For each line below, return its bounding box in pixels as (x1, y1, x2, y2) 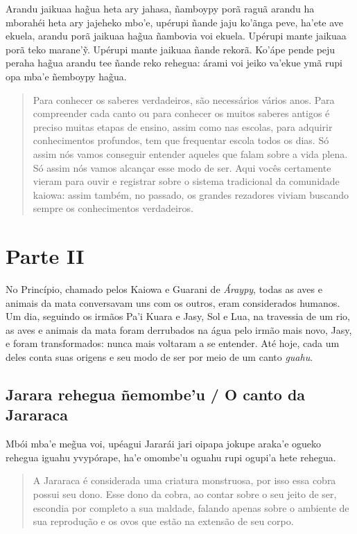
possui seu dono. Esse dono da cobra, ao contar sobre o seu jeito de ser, (33, 486, 337, 501)
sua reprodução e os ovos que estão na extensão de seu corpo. (33, 514, 294, 528)
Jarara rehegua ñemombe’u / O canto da (6, 383, 306, 404)
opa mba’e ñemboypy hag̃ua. (6, 69, 127, 83)
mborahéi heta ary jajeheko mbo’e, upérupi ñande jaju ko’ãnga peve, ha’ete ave (6, 15, 344, 29)
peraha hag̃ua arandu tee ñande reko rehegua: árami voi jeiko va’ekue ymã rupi (6, 55, 342, 70)
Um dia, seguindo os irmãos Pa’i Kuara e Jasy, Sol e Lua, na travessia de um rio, (6, 309, 351, 323)
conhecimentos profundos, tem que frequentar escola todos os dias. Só (33, 133, 329, 148)
